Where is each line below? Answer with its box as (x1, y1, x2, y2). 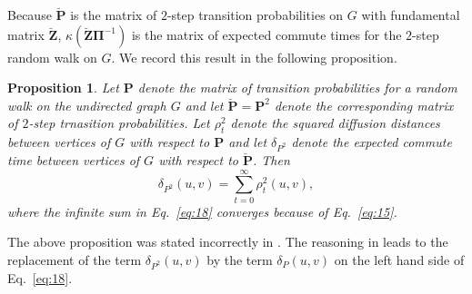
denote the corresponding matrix (274, 95, 454, 114)
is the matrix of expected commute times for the (131, 24, 402, 44)
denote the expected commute (291, 132, 452, 152)
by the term (206, 250, 273, 269)
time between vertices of (7, 150, 140, 169)
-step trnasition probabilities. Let (28, 113, 210, 132)
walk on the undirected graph (7, 95, 166, 114)
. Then (253, 150, 290, 169)
